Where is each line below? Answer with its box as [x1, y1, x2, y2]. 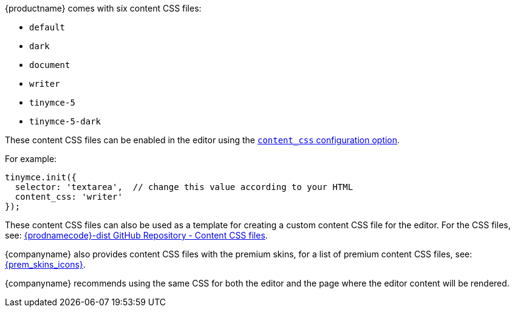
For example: [5, 154, 57, 164]
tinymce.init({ [5, 172, 77, 182]
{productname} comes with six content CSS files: [5, 3, 202, 13]
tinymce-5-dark [29, 117, 101, 126]
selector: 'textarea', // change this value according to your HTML [15, 182, 353, 192]
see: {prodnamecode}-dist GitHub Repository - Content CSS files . [5, 230, 268, 240]
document [29, 60, 70, 70]
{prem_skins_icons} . [5, 259, 86, 270]
